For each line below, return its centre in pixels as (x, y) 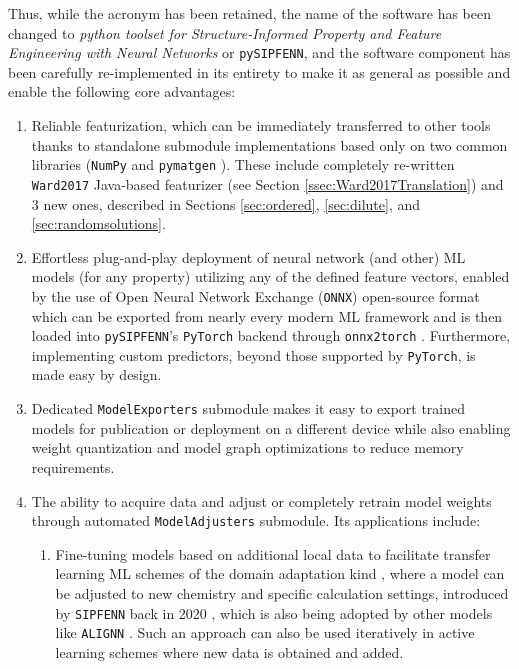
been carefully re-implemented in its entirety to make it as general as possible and (259, 71)
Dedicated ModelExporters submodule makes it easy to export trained (248, 408)
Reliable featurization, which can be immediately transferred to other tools (261, 125)
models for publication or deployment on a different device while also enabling (271, 427)
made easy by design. (96, 374)
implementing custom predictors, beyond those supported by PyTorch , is (253, 354)
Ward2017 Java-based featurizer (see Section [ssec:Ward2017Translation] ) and (267, 183)
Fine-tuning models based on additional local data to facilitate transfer (273, 553)
